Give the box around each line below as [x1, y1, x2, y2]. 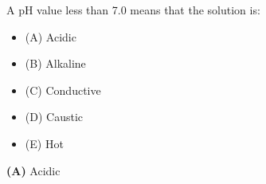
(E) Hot [25, 135, 64, 151]
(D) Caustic [25, 108, 84, 125]
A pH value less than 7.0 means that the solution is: [6, 2, 260, 18]
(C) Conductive [25, 81, 101, 98]
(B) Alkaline [25, 55, 86, 72]
